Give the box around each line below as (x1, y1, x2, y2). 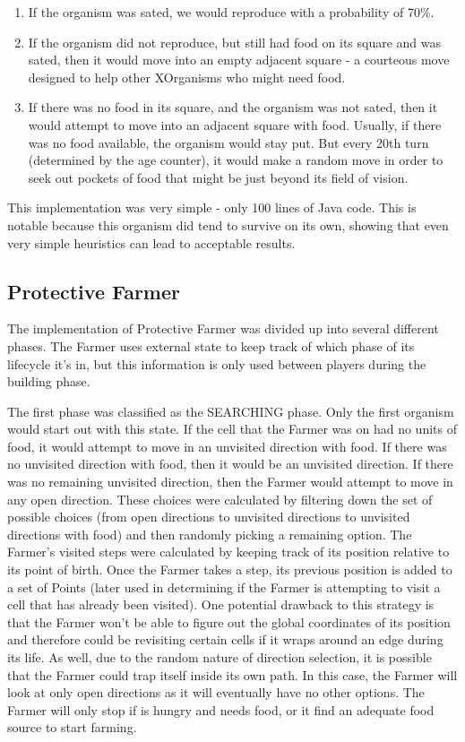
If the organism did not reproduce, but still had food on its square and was (28, 32, 442, 51)
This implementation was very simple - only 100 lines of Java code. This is (7, 198, 417, 217)
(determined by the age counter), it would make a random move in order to (28, 151, 443, 169)
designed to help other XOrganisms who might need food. (28, 67, 346, 86)
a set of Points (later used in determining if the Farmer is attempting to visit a (7, 577, 441, 596)
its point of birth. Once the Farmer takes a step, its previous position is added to (7, 560, 452, 579)
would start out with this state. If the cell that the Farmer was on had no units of (7, 419, 457, 438)
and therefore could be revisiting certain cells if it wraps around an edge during (7, 630, 443, 649)
